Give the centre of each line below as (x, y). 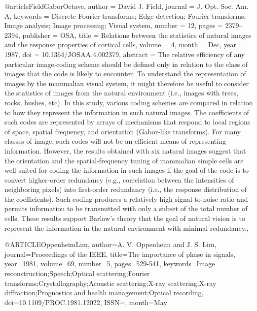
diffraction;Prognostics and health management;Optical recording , (104, 293)
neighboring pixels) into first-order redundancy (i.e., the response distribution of (126, 189)
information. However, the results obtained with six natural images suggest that (125, 150)
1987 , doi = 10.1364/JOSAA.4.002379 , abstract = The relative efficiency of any (125, 54)
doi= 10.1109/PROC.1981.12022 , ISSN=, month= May (86, 302)
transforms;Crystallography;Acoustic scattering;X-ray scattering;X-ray (110, 283)
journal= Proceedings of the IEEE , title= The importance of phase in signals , (120, 254)
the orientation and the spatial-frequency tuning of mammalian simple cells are (124, 160)
